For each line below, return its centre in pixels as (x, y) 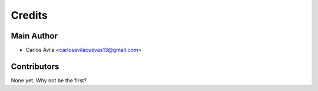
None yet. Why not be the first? (49, 80)
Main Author (34, 36)
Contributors (35, 66)
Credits (29, 15)
